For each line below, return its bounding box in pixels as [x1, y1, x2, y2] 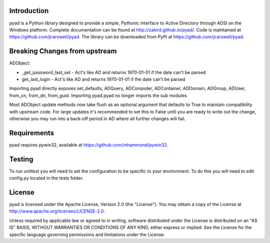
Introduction [9, 6, 49, 15]
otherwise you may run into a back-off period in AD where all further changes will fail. [9, 115, 186, 121]
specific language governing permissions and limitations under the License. [9, 231, 165, 237]
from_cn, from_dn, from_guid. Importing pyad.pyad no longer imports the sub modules [9, 92, 187, 98]
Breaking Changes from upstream [9, 47, 117, 55]
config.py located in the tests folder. [9, 175, 83, 181]
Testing [9, 155, 33, 163]
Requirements [9, 128, 54, 137]
